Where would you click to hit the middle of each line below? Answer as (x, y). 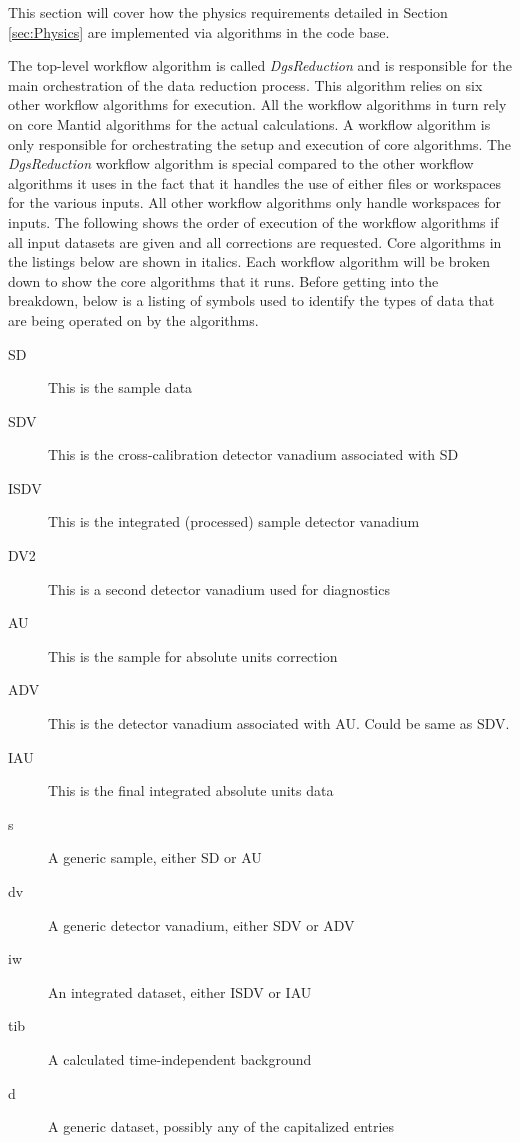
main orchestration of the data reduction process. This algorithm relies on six (245, 84)
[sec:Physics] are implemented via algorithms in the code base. (199, 31)
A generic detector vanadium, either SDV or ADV (201, 924)
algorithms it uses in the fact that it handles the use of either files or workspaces (255, 182)
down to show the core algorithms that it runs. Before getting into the (223, 280)
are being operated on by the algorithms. (133, 319)
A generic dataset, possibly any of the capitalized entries (221, 1126)
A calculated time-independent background (180, 1058)
